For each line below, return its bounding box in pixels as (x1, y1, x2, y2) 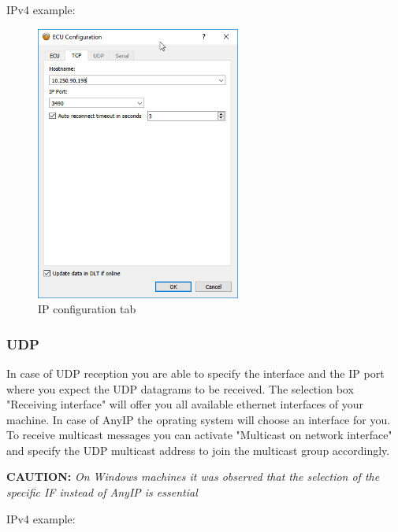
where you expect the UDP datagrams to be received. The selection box (6, 380, 354, 397)
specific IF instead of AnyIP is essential (6, 484, 198, 501)
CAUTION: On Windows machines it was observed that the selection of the (6, 468, 380, 485)
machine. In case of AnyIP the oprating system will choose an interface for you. (6, 411, 391, 427)
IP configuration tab (38, 301, 136, 317)
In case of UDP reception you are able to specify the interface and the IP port (6, 364, 385, 381)
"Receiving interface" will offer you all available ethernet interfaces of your (6, 396, 364, 412)
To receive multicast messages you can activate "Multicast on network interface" (6, 427, 392, 443)
